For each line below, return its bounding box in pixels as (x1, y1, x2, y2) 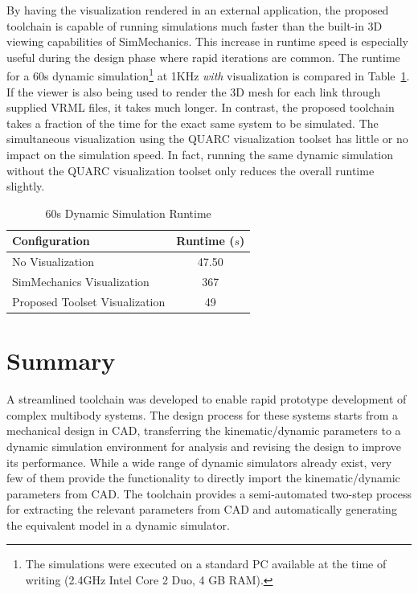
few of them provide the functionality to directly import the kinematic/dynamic (6, 469, 400, 486)
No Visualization (12, 253, 94, 270)
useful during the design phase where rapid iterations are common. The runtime (6, 48, 400, 65)
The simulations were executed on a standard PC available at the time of (25, 555, 387, 572)
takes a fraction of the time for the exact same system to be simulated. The (6, 114, 379, 131)
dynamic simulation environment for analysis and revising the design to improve (6, 437, 401, 454)
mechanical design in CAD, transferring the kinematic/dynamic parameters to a (6, 422, 401, 439)
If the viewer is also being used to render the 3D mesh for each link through (6, 83, 381, 100)
